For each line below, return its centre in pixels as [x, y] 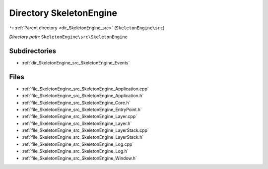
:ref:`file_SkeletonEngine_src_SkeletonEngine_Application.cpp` [85, 89]
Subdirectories [33, 51]
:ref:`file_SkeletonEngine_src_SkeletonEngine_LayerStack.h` [83, 137]
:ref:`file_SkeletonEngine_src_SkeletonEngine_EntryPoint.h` [82, 110]
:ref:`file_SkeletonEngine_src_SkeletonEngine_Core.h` [76, 103]
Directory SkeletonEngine [63, 13]
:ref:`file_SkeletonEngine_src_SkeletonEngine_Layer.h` [77, 123]
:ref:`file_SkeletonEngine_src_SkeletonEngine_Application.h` [83, 96]
